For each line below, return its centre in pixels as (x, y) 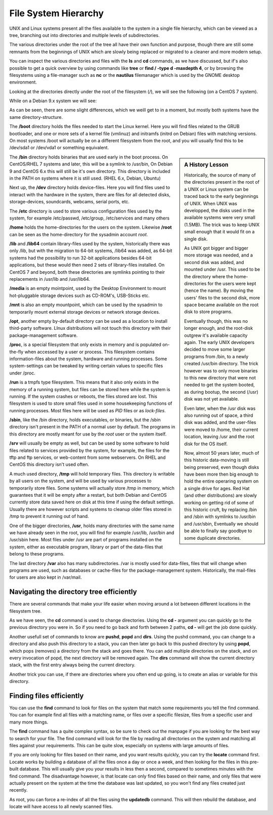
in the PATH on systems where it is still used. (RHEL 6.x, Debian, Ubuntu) (85, 178)
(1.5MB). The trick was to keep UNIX (222, 225)
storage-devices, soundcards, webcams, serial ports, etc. (70, 202)
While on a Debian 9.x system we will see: (53, 101)
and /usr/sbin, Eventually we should (221, 524)
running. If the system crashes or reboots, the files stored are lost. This (83, 396)
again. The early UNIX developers (219, 342)
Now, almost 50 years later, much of (222, 453)
